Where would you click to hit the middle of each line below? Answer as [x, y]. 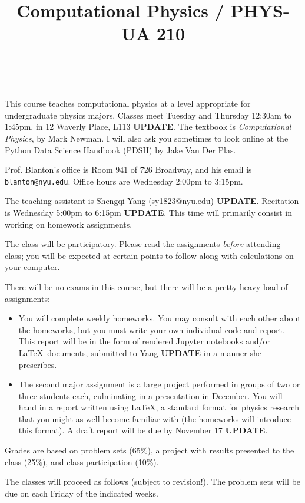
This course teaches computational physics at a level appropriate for [128, 103]
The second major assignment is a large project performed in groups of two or [159, 384]
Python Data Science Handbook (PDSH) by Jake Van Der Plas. [120, 149]
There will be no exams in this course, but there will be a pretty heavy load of [146, 286]
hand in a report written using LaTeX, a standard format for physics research [159, 407]
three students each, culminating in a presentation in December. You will [150, 395]
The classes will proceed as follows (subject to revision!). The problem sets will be [153, 481]
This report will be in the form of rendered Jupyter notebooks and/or [145, 341]
